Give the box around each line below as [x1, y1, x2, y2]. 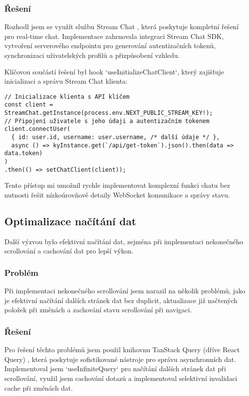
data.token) [4, 150, 43, 157]
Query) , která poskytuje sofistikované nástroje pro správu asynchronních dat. [4, 354, 236, 364]
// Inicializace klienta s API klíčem [4, 93, 130, 100]
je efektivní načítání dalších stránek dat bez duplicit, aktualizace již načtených [4, 295, 238, 305]
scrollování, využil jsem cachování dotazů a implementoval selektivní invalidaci [4, 373, 237, 383]
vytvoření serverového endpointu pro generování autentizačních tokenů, [4, 40, 216, 51]
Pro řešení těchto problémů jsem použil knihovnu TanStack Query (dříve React [4, 344, 240, 355]
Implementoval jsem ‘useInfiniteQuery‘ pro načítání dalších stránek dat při [4, 363, 226, 374]
